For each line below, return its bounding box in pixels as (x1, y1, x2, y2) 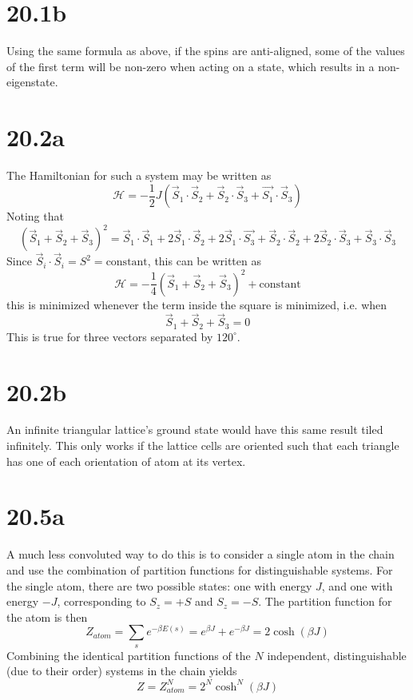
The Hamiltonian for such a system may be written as (6, 167, 272, 184)
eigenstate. (6, 74, 58, 90)
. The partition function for (258, 593, 392, 610)
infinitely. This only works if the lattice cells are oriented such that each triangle (6, 437, 399, 454)
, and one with (321, 577, 393, 594)
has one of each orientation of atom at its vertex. (6, 452, 246, 469)
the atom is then (6, 608, 88, 625)
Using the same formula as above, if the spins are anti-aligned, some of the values (6, 42, 405, 59)
